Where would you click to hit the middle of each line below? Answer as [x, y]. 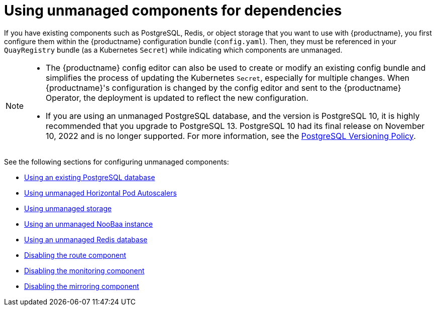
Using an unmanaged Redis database [86, 239]
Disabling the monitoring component [84, 270]
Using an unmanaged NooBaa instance [89, 224]
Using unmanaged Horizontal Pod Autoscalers [100, 193]
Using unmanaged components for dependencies [173, 11]
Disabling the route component [75, 255]
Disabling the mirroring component [82, 286]
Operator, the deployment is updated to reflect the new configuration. [177, 98]
